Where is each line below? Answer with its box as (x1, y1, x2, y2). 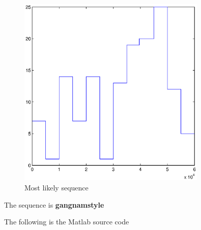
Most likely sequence (24, 182, 89, 192)
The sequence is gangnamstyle (4, 199, 104, 210)
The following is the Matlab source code (4, 216, 129, 227)
